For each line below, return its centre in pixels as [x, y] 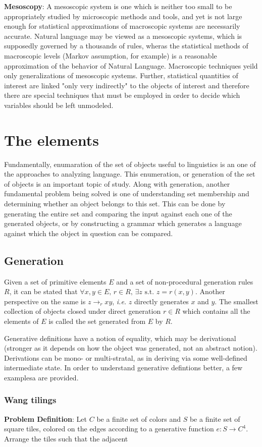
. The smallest [237, 301]
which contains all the [216, 311]
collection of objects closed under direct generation [83, 311]
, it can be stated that [43, 291]
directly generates [162, 301]
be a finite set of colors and [139, 418]
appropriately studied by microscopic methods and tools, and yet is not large [123, 16]
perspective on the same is [45, 301]
